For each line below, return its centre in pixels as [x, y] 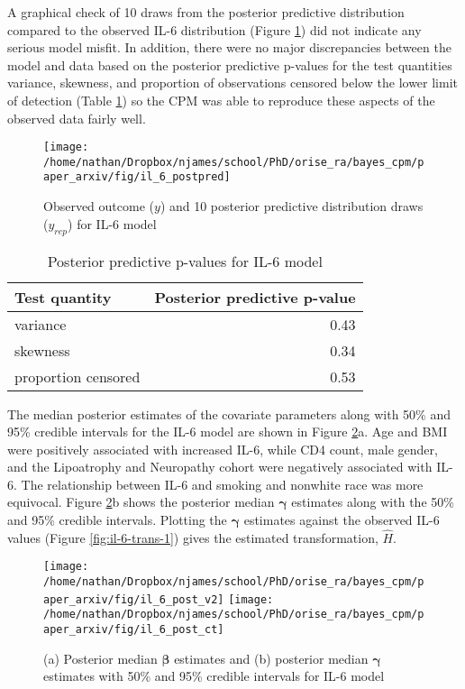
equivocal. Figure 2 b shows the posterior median [141, 502]
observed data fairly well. [77, 118]
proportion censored [77, 376]
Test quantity [63, 297]
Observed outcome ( [99, 206]
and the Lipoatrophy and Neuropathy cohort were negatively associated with [220, 467]
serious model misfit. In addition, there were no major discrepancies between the [229, 47]
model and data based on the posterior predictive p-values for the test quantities [230, 64]
